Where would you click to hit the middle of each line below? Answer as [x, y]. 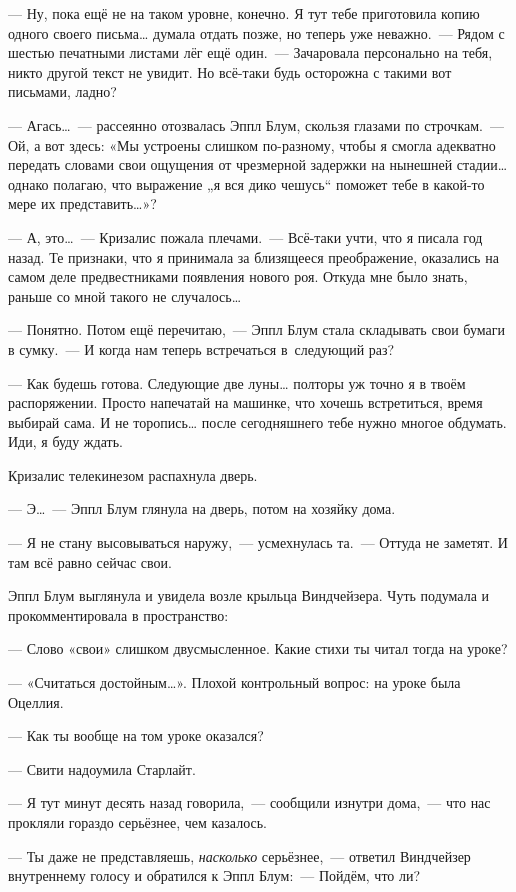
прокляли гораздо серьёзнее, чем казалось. [138, 822]
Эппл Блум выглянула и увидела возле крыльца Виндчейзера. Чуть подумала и [249, 595]
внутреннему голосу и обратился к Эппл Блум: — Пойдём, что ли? [214, 875]
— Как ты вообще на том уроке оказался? [136, 735]
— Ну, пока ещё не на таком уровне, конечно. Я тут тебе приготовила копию [244, 13]
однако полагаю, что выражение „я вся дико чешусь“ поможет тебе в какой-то [246, 183]
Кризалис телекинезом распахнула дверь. [133, 474]
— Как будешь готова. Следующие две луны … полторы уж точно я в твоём [237, 382]
